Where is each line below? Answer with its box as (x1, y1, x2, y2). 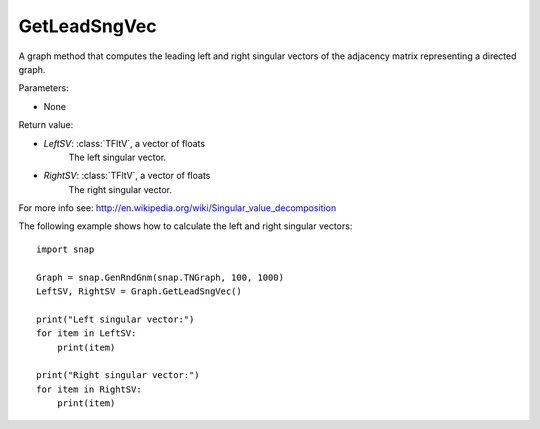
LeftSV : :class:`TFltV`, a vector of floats (43, 137, 205, 149)
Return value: (18, 119, 74, 131)
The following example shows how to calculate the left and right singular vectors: (18, 220, 353, 232)
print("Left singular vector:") (36, 313, 195, 325)
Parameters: (18, 82, 69, 94)
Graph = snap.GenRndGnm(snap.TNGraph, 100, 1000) (36, 271, 285, 283)
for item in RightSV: (36, 383, 142, 395)
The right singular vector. (68, 183, 172, 195)
